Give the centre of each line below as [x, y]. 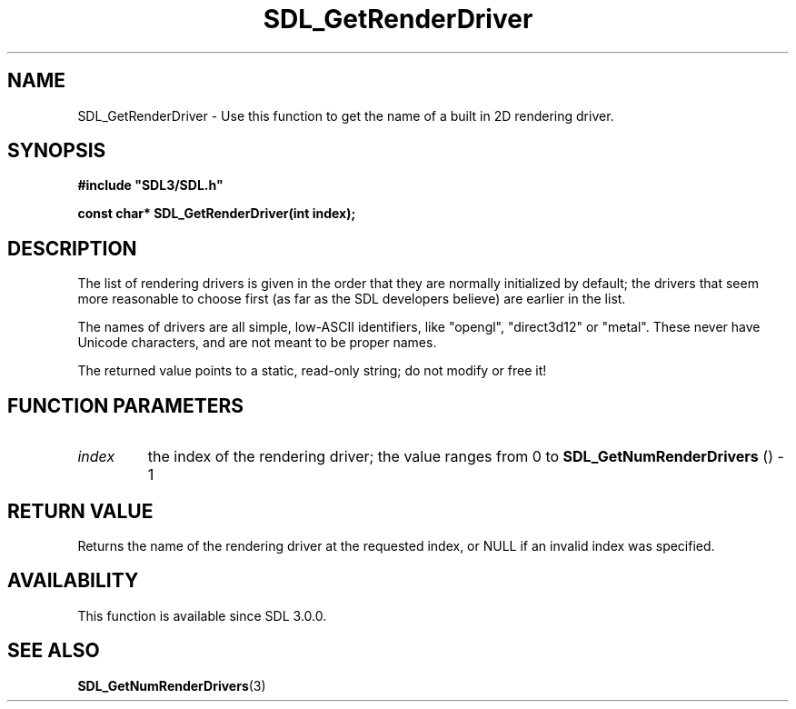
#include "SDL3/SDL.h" [150, 185]
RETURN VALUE [80, 511]
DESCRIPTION [72, 248]
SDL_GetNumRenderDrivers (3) [172, 685]
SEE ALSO [54, 651]
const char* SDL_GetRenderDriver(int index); [217, 214]
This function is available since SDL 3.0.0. [202, 615]
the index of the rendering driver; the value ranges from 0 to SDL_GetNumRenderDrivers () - [466, 457]
